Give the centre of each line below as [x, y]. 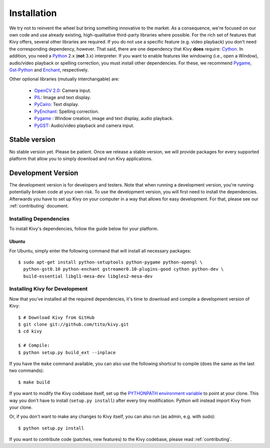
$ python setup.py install [51, 428]
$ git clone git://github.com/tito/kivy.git [74, 324]
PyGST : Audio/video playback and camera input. [84, 125]
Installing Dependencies [39, 218]
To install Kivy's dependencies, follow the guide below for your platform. [84, 229]
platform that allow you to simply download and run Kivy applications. [81, 158]
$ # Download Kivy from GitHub [56, 317]
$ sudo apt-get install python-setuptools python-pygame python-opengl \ [110, 262]
